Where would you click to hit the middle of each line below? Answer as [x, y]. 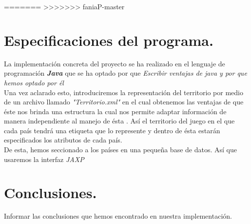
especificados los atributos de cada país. [63, 140]
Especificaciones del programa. [109, 40]
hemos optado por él [34, 82]
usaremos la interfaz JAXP [44, 159]
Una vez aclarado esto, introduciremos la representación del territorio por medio [124, 92]
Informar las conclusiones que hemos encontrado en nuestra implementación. [118, 216]
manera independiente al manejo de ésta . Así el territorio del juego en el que [119, 121]
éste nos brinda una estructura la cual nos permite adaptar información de [115, 111]
